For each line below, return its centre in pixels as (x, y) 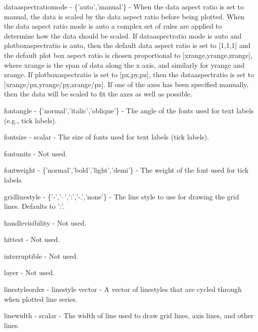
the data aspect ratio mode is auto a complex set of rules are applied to (113, 26)
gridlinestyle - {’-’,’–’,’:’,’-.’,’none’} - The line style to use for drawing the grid (122, 196)
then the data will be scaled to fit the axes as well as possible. (98, 94)
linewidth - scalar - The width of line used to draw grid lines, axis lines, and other (129, 315)
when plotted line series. (41, 299)
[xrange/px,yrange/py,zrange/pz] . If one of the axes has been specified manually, (126, 84)
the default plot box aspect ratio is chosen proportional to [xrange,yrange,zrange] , (129, 55)
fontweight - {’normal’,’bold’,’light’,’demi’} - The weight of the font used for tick (126, 170)
